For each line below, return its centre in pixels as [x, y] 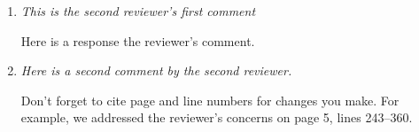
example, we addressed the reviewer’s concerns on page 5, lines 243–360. [217, 117]
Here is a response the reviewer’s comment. [138, 40]
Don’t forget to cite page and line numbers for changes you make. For [210, 100]
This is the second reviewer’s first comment [138, 11]
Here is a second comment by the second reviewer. [156, 70]
